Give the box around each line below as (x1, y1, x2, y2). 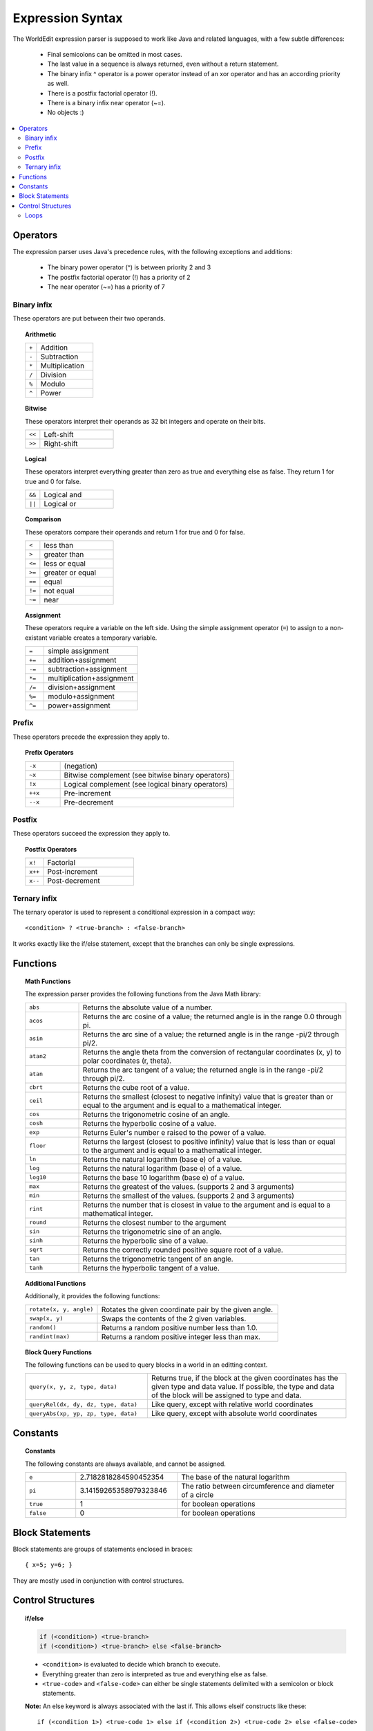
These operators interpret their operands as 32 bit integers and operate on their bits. (25, 417, 266, 425)
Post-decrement (47, 876, 100, 886)
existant (25, 634, 48, 642)
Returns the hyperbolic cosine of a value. (82, 1118, 217, 1128)
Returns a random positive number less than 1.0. (101, 1322, 258, 1332)
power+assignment (48, 701, 111, 710)
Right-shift (44, 438, 78, 448)
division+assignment (48, 683, 115, 692)
